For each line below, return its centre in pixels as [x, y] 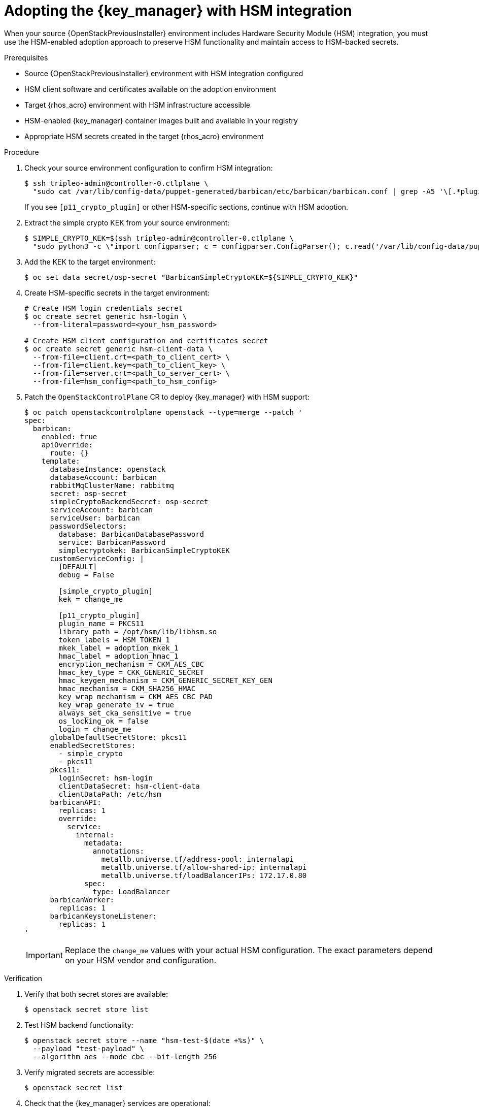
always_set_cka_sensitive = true [125, 713]
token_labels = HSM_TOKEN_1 [114, 640]
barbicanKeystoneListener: [104, 916]
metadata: [104, 843]
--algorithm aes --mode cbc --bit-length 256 [125, 1056]
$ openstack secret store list [87, 1009]
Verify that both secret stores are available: [96, 994]
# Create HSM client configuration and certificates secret [146, 340]
